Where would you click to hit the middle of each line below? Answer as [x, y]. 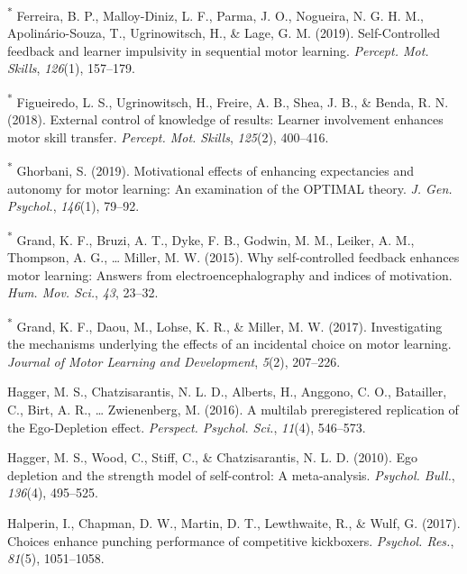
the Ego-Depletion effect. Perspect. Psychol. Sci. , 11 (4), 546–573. [187, 427]
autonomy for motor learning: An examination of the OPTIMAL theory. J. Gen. [230, 188]
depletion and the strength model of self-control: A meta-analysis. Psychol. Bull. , [231, 474]
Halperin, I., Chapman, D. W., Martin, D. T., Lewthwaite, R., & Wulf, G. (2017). [234, 522]
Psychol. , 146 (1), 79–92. [73, 206]
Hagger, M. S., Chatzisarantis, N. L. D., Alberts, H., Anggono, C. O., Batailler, [227, 392]
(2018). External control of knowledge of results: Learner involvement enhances [225, 119]
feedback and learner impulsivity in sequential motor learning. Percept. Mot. [218, 50]
